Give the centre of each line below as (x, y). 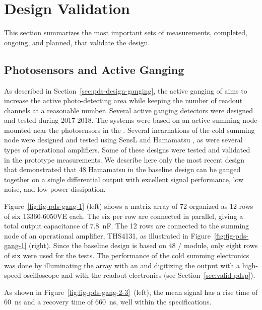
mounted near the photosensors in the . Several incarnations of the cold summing (129, 130)
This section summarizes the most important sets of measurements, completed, (126, 32)
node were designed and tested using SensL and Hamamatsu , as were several (123, 140)
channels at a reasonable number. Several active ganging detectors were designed (128, 110)
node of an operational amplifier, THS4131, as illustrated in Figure (108, 235)
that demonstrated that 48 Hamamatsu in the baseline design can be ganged (122, 169)
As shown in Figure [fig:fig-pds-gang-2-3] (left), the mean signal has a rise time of (131, 292)
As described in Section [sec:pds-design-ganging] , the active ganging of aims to (126, 90)
